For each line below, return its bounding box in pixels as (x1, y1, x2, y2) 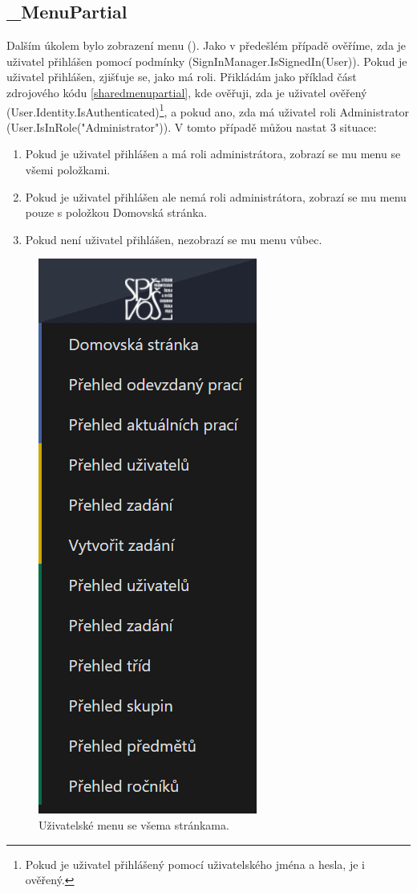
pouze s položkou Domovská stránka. (25, 204, 208, 221)
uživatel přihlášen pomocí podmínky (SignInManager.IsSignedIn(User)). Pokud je (6, 52, 407, 69)
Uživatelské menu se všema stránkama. (38, 816, 229, 833)
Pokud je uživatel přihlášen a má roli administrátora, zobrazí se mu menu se (25, 145, 401, 162)
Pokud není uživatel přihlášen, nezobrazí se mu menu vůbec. (25, 230, 322, 247)
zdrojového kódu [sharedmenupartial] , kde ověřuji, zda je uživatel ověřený (6, 84, 367, 100)
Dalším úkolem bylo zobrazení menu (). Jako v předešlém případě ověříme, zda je (6, 37, 407, 54)
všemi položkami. (25, 161, 111, 178)
